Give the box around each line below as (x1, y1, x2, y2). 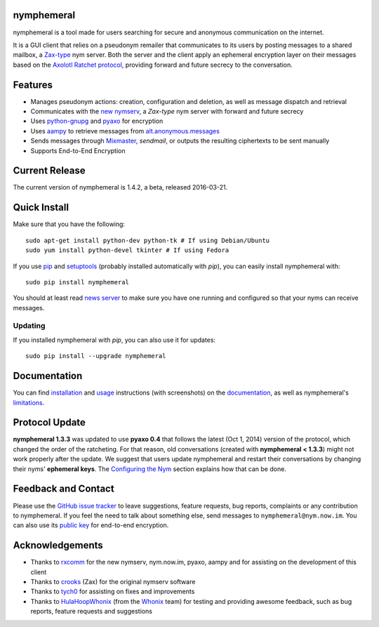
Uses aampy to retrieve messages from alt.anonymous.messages (30, 126, 220, 135)
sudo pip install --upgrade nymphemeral (25, 352, 166, 360)
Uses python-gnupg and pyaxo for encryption (30, 117, 164, 126)
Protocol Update (13, 416, 86, 428)
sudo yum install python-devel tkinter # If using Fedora (25, 246, 230, 254)
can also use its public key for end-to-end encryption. (13, 521, 169, 529)
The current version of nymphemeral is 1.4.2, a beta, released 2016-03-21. (13, 183, 228, 192)
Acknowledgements (13, 539, 103, 551)
